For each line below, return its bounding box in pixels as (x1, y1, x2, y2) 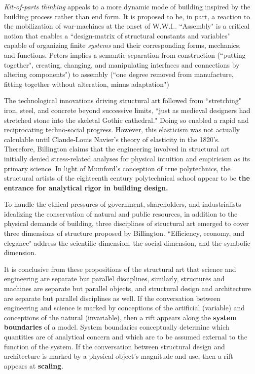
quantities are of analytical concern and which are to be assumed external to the (4, 332, 248, 341)
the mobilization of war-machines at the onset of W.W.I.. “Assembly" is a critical (4, 21, 250, 31)
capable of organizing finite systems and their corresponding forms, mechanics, (4, 40, 241, 50)
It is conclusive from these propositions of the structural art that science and (4, 263, 236, 274)
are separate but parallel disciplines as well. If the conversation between (4, 293, 220, 303)
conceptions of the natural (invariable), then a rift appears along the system (4, 312, 237, 322)
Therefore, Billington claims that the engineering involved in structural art (4, 144, 230, 154)
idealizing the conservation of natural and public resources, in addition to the (4, 208, 238, 219)
